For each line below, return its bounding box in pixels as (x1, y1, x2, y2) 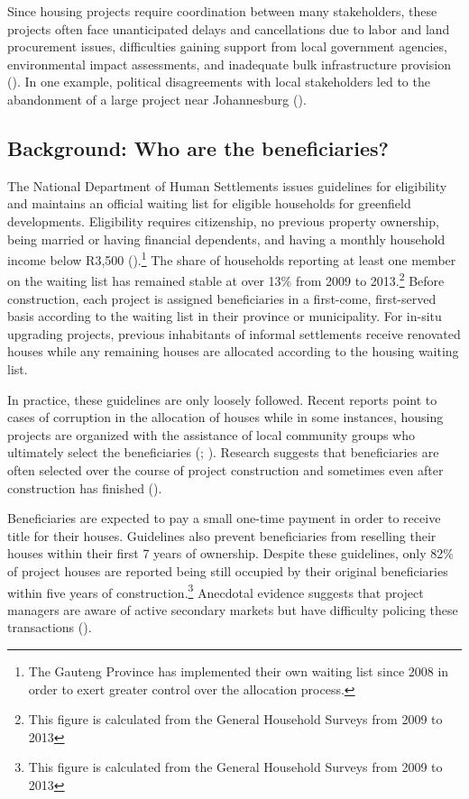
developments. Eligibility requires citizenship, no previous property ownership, (7, 211, 439, 230)
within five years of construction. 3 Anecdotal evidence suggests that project (7, 580, 424, 602)
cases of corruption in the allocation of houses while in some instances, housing (7, 408, 444, 427)
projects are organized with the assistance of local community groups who (7, 425, 416, 444)
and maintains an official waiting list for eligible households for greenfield (7, 194, 411, 213)
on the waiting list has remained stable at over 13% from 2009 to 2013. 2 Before (7, 269, 445, 290)
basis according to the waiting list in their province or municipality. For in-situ (7, 307, 442, 326)
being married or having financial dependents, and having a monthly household (7, 229, 446, 248)
